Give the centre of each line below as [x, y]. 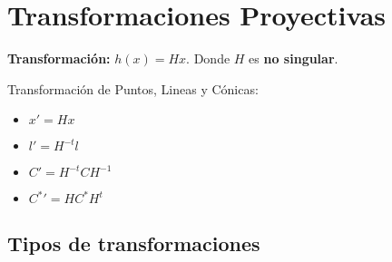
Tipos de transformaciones [134, 243]
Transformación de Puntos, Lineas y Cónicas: [133, 88]
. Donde [208, 58]
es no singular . [294, 58]
